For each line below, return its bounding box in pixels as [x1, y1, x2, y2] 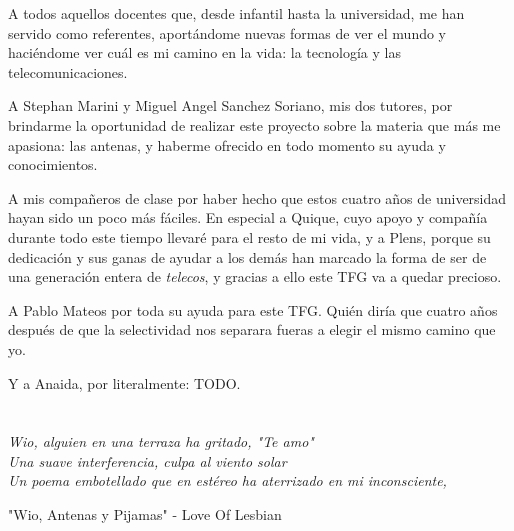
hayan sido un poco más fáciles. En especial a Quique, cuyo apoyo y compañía [8, 207, 488, 228]
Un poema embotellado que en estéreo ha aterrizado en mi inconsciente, [8, 470, 447, 491]
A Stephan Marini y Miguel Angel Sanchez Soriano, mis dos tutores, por [8, 95, 453, 116]
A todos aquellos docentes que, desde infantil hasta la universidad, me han [8, 3, 465, 23]
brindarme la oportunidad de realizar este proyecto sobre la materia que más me [8, 114, 501, 135]
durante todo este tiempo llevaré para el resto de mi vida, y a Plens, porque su [8, 226, 491, 247]
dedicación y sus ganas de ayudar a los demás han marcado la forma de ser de [8, 246, 487, 267]
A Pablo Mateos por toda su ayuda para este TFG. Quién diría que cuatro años [8, 299, 498, 320]
